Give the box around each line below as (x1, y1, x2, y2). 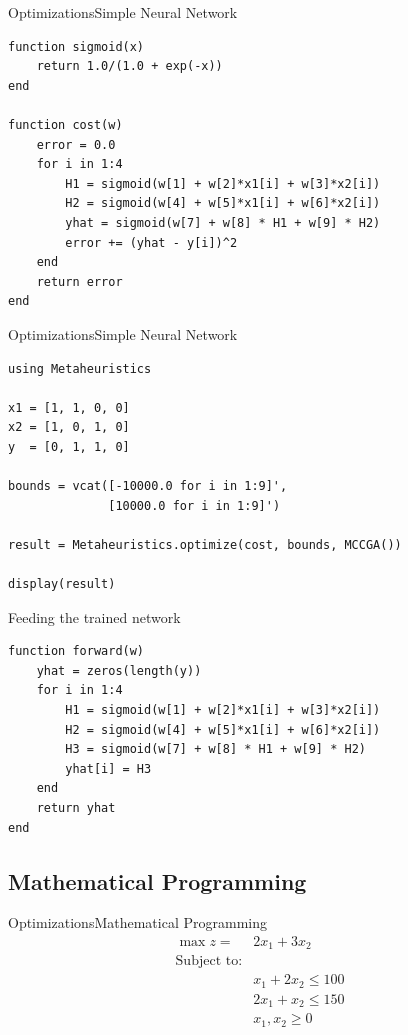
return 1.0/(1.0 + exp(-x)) (36, 59, 223, 74)
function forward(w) (8, 644, 145, 659)
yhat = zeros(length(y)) (36, 663, 202, 678)
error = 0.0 (36, 137, 116, 152)
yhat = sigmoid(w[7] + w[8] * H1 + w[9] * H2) (65, 215, 381, 230)
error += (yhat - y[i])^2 (65, 235, 238, 250)
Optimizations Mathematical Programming (8, 912, 267, 933)
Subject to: (175, 954, 243, 969)
